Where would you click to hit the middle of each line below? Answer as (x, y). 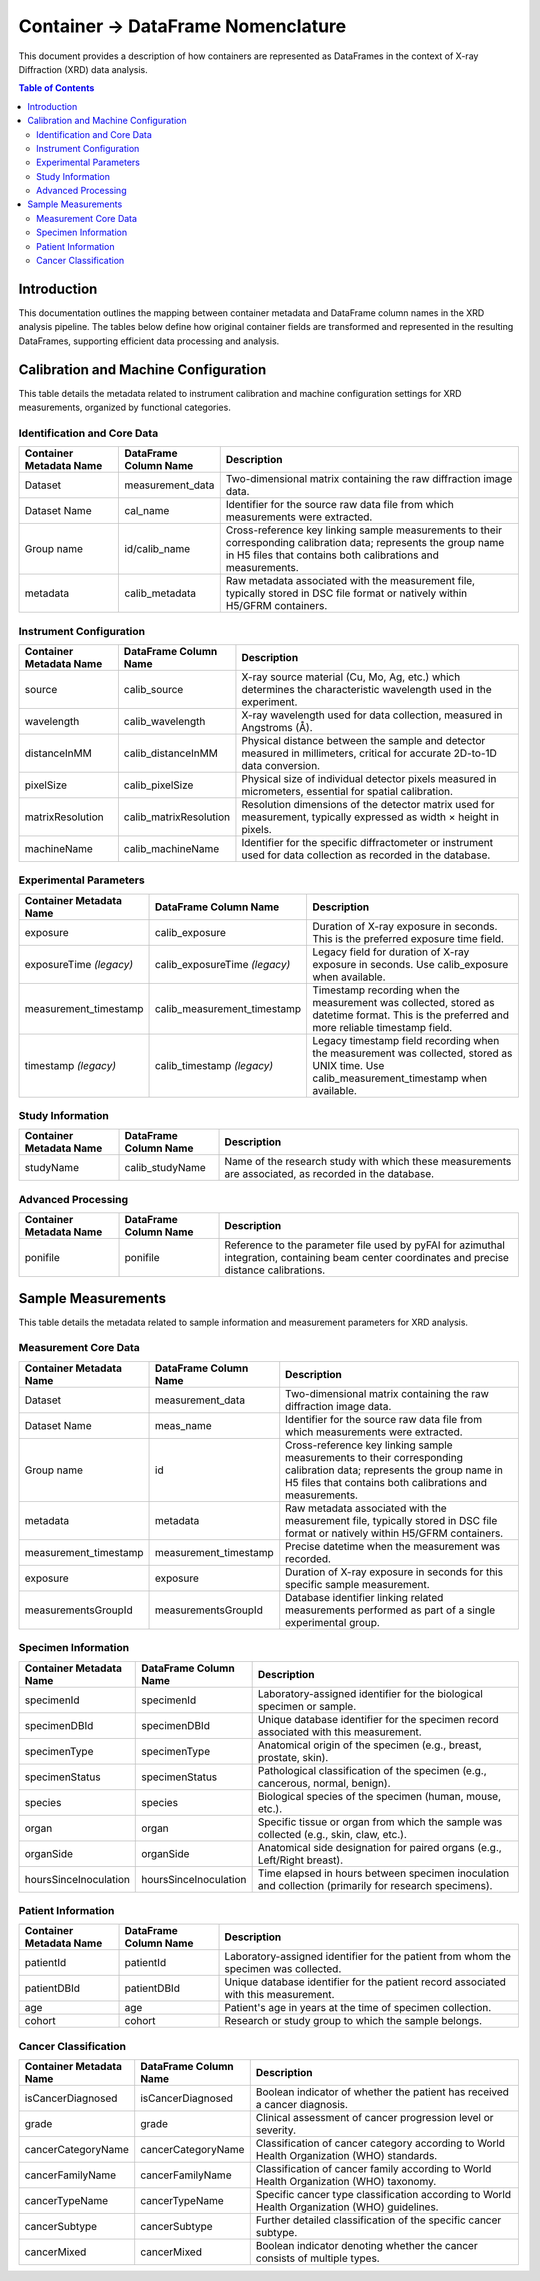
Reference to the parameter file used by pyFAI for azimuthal (364, 1245)
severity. (276, 2130)
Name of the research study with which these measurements (368, 1162)
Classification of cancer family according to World (373, 2169)
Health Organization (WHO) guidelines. (347, 2207)
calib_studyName (165, 1168)
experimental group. (332, 1622)
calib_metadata (160, 593)
